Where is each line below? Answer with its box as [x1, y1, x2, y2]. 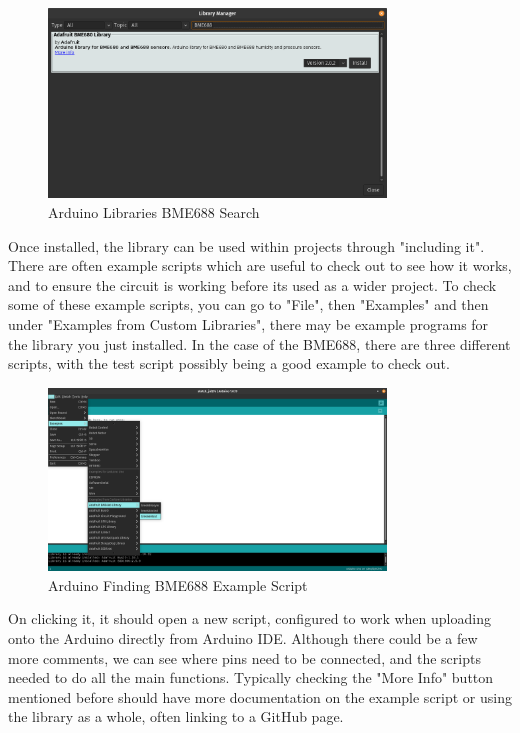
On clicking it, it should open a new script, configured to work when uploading [8, 608, 491, 629]
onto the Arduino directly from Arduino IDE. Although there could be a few [8, 628, 478, 649]
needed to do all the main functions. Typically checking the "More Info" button [8, 667, 494, 688]
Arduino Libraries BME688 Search [48, 202, 260, 223]
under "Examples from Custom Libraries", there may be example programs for [8, 314, 489, 335]
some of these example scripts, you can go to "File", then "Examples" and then [8, 294, 489, 315]
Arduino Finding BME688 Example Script [48, 574, 308, 595]
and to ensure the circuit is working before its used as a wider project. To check [8, 274, 497, 295]
